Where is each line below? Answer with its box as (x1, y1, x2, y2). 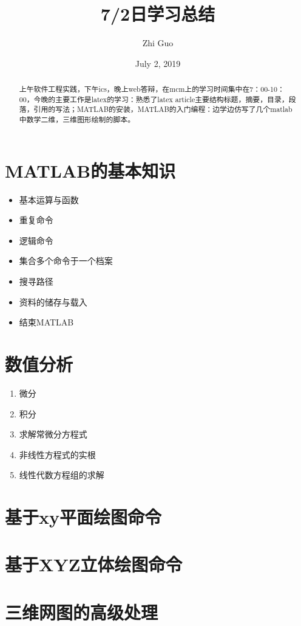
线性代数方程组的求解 (19, 468, 104, 481)
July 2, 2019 (135, 57, 181, 69)
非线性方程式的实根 (19, 448, 96, 461)
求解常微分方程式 (19, 428, 87, 440)
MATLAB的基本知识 (5, 158, 176, 183)
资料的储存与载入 (19, 295, 87, 308)
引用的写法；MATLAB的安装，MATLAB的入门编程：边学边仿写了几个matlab (33, 104, 293, 114)
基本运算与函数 (19, 193, 79, 206)
